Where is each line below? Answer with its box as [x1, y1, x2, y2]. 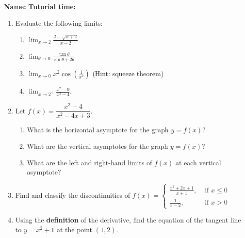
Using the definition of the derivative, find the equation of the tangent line [15, 215, 241, 225]
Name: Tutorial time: [4, 1, 76, 11]
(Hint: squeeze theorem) [92, 68, 164, 79]
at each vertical [175, 157, 221, 167]
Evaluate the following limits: [15, 17, 103, 28]
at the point [56, 224, 93, 234]
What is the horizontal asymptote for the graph [27, 125, 169, 135]
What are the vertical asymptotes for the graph [27, 141, 168, 151]
